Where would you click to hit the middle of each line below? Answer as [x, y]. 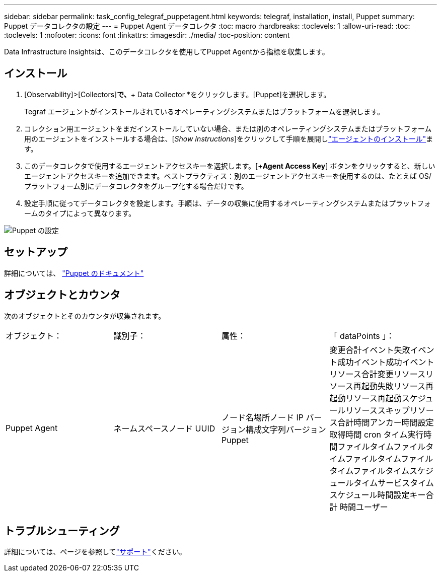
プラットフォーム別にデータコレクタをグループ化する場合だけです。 [136, 186]
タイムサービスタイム [394, 483]
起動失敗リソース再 [397, 386]
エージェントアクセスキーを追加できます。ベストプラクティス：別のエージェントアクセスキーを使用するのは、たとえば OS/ [228, 176]
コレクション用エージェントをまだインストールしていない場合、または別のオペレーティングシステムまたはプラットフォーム [228, 128]
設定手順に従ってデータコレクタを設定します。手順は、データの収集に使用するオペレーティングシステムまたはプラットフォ [228, 203]
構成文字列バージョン [286, 429]
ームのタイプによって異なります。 [80, 213]
